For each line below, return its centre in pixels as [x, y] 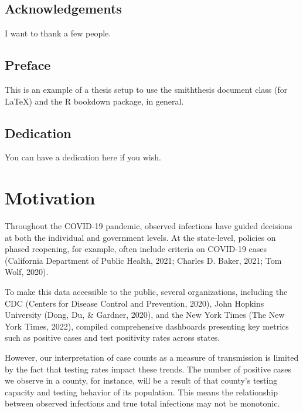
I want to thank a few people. [58, 33]
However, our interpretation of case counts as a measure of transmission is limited [152, 357]
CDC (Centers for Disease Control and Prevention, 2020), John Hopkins [135, 303]
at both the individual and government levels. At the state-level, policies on [140, 237]
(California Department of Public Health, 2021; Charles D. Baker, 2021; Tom [143, 260]
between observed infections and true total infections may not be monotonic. [142, 403]
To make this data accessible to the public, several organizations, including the [146, 292]
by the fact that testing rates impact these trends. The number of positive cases [148, 369]
